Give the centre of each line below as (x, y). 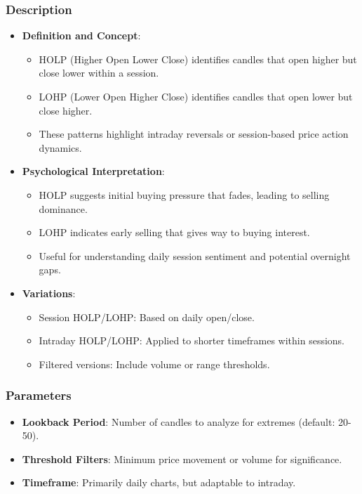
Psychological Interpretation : (93, 171)
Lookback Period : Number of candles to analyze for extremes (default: (179, 421)
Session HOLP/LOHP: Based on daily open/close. (147, 317)
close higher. (66, 110)
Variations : (49, 293)
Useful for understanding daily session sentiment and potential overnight (195, 255)
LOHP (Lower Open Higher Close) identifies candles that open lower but (196, 96)
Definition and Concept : (81, 35)
